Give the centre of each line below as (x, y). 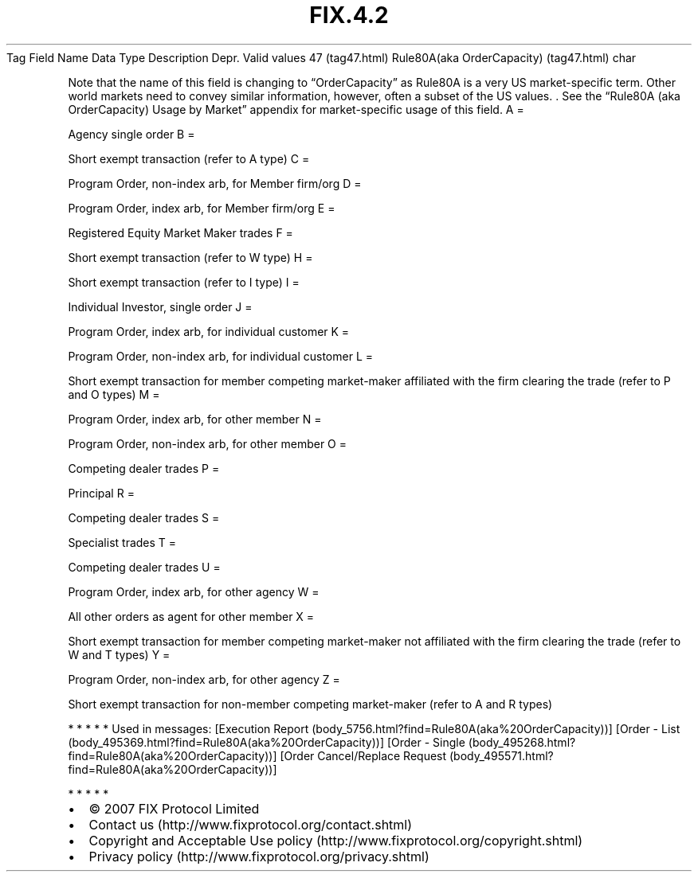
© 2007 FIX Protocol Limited (174, 808)
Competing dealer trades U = (144, 567)
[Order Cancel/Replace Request (363, 755)
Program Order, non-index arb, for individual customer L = (221, 356)
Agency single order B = (131, 134)
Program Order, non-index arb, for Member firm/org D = (215, 183)
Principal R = (101, 493)
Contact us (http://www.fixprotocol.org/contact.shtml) (251, 824)
